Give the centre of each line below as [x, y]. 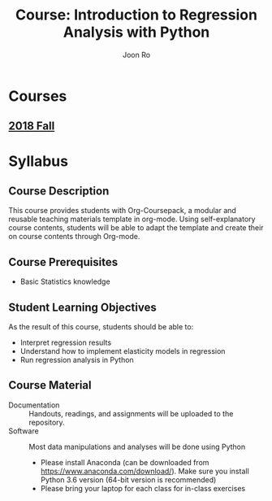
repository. [47, 422]
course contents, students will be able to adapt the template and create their [136, 228]
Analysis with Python [136, 32]
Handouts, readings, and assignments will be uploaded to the [131, 413]
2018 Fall [32, 126]
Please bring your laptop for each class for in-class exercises [143, 488]
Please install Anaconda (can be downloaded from [125, 462]
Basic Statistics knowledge [65, 281]
